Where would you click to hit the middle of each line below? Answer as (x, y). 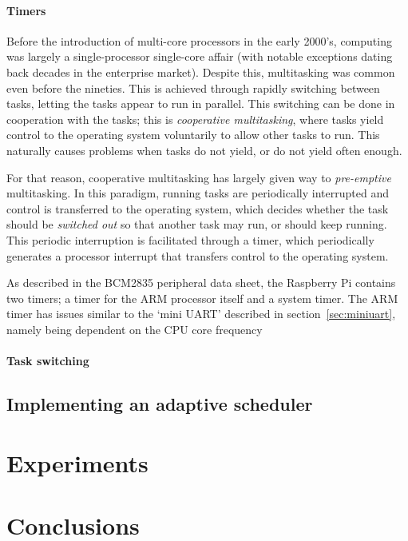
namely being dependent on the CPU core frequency (135, 329)
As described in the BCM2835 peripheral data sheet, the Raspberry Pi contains (201, 282)
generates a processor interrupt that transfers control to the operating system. (198, 255)
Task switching (48, 361)
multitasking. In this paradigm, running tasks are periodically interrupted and (198, 193)
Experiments (77, 462)
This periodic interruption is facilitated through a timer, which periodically (190, 239)
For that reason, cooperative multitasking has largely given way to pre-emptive (199, 177)
